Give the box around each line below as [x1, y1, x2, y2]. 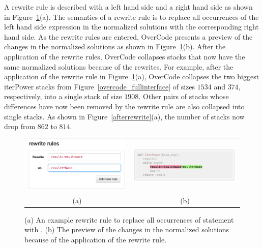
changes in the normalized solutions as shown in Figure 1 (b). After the [4, 41, 226, 52]
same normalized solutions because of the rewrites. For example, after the [4, 61, 233, 72]
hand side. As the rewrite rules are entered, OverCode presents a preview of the [4, 31, 253, 42]
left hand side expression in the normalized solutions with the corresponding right [4, 21, 259, 32]
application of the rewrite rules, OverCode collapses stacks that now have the [4, 51, 245, 61]
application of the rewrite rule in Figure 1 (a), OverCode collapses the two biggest [4, 71, 259, 82]
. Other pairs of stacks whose [138, 91, 229, 102]
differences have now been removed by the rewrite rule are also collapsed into [4, 101, 245, 111]
